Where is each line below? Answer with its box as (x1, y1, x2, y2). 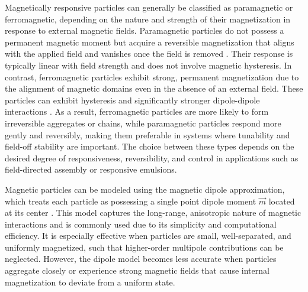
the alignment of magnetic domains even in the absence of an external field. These (5, 82, 303, 95)
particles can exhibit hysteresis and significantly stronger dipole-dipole (5, 93, 260, 106)
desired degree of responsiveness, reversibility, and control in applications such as (5, 151, 299, 164)
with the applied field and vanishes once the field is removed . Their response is (5, 47, 293, 60)
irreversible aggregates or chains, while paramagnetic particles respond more (5, 116, 281, 129)
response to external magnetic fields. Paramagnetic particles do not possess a (5, 24, 284, 37)
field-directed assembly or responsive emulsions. (5, 163, 177, 176)
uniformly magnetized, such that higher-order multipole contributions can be (5, 241, 284, 253)
